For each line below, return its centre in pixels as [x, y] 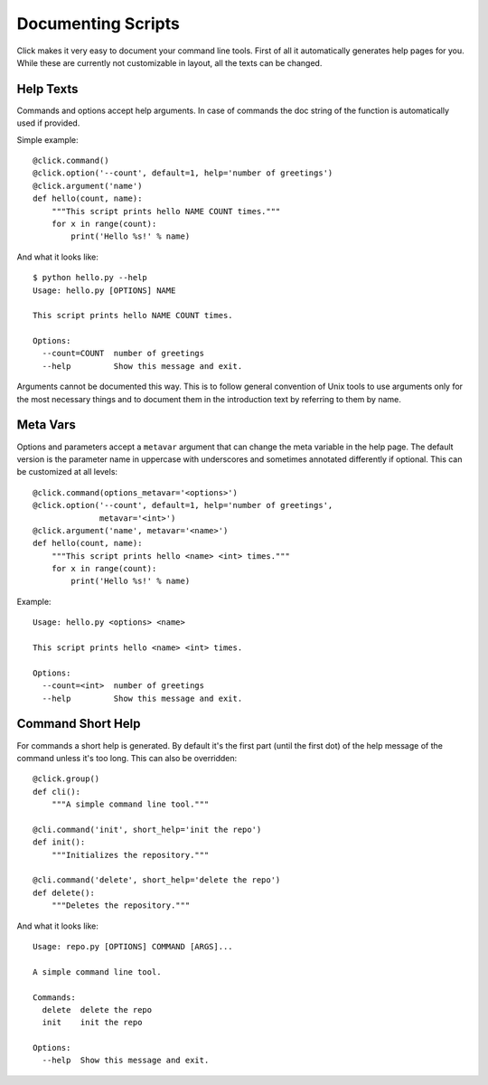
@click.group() [66, 779]
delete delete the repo [97, 1010]
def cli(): [57, 792]
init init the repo [92, 1023]
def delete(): [64, 892]
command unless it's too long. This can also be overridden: [127, 758]
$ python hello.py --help [90, 278]
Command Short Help [79, 724]
